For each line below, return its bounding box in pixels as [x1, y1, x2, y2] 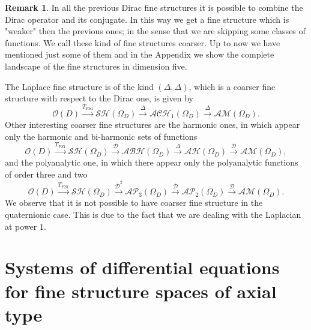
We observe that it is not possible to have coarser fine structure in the [5, 196, 263, 209]
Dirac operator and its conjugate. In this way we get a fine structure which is [5, 13, 289, 25]
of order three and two [5, 167, 88, 180]
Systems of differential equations [5, 255, 280, 280]
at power [5, 220, 37, 232]
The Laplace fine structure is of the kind [5, 80, 154, 92]
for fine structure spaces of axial [5, 278, 277, 303]
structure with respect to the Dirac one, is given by [5, 92, 194, 104]
